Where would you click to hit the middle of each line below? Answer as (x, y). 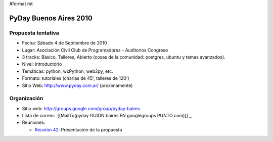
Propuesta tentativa (34, 33)
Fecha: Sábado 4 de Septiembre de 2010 (64, 43)
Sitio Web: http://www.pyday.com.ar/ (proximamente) (77, 85)
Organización (26, 99)
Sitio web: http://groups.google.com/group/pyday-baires (81, 108)
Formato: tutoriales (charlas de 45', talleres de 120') (76, 78)
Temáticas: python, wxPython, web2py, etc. (67, 71)
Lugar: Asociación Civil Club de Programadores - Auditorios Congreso (95, 50)
